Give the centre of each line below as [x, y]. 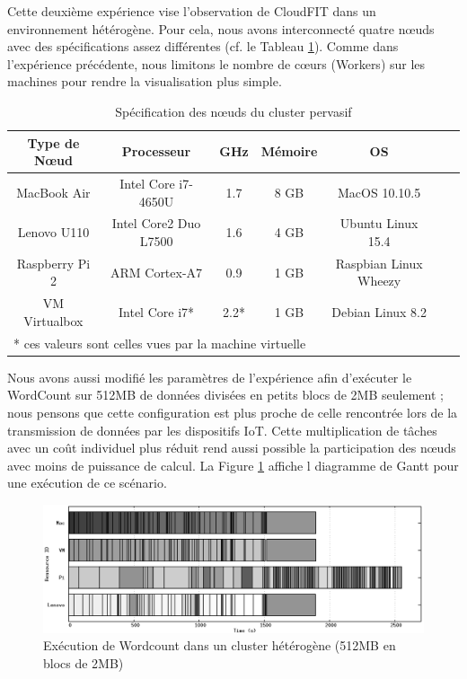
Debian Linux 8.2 [379, 312]
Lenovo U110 [53, 232]
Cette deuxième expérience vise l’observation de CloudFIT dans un [192, 11]
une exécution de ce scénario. [87, 483]
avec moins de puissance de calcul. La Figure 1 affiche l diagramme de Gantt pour [233, 465]
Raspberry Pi [53, 263]
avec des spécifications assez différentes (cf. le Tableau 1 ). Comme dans [203, 46]
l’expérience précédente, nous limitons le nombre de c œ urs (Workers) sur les [216, 63]
